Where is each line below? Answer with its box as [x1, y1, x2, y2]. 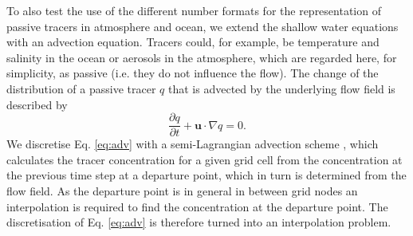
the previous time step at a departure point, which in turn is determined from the [6, 167, 407, 183]
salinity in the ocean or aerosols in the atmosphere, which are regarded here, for [6, 49, 397, 65]
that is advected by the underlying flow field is [168, 80, 395, 96]
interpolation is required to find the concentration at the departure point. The [6, 198, 388, 214]
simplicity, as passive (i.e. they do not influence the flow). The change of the [6, 65, 379, 81]
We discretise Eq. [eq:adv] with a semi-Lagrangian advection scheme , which [6, 136, 379, 152]
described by [6, 96, 68, 112]
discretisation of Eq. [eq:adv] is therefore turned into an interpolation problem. [6, 214, 391, 230]
